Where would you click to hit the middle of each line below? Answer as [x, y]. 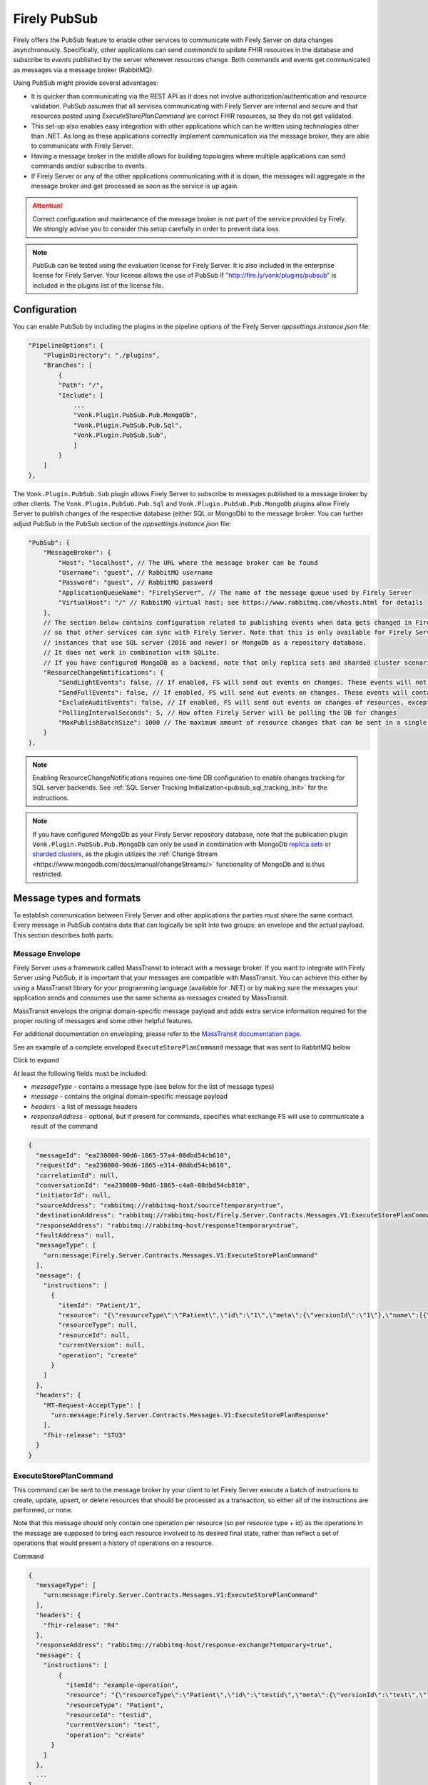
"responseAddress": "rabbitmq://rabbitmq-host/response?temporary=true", [168, 1225]
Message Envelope [47, 953]
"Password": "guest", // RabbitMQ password [136, 583]
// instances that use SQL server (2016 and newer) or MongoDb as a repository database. [205, 642]
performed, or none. [43, 1510]
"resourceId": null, [94, 1335]
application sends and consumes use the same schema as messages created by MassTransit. [151, 998]
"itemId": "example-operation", [122, 1685]
